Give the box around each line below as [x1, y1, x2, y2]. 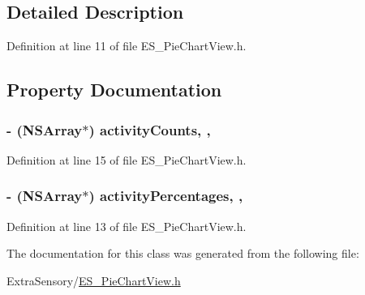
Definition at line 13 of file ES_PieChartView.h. [6, 217, 247, 234]
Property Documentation [6, 77, 222, 102]
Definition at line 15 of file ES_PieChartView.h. [6, 151, 247, 168]
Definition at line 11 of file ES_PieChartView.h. [6, 37, 247, 54]
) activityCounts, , [88, 119, 211, 139]
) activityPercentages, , [88, 186, 243, 206]
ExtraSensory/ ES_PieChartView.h [6, 271, 181, 289]
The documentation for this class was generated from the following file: [6, 245, 359, 262]
